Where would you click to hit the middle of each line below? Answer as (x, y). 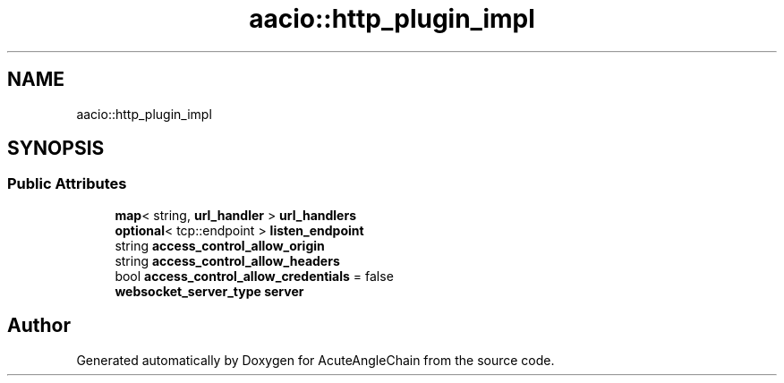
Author (39, 326)
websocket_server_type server (209, 291)
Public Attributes (67, 184)
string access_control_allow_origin (220, 245)
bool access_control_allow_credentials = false (254, 276)
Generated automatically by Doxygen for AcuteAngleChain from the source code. (315, 360)
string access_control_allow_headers (227, 260)
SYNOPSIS (56, 149)
